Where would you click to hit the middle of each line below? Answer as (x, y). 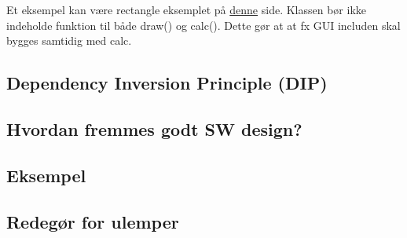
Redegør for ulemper (93, 221)
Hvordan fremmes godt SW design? (154, 128)
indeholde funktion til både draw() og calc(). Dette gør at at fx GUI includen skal (203, 25)
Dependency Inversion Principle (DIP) (167, 83)
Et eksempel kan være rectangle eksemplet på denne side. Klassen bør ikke (187, 9)
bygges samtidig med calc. (69, 40)
